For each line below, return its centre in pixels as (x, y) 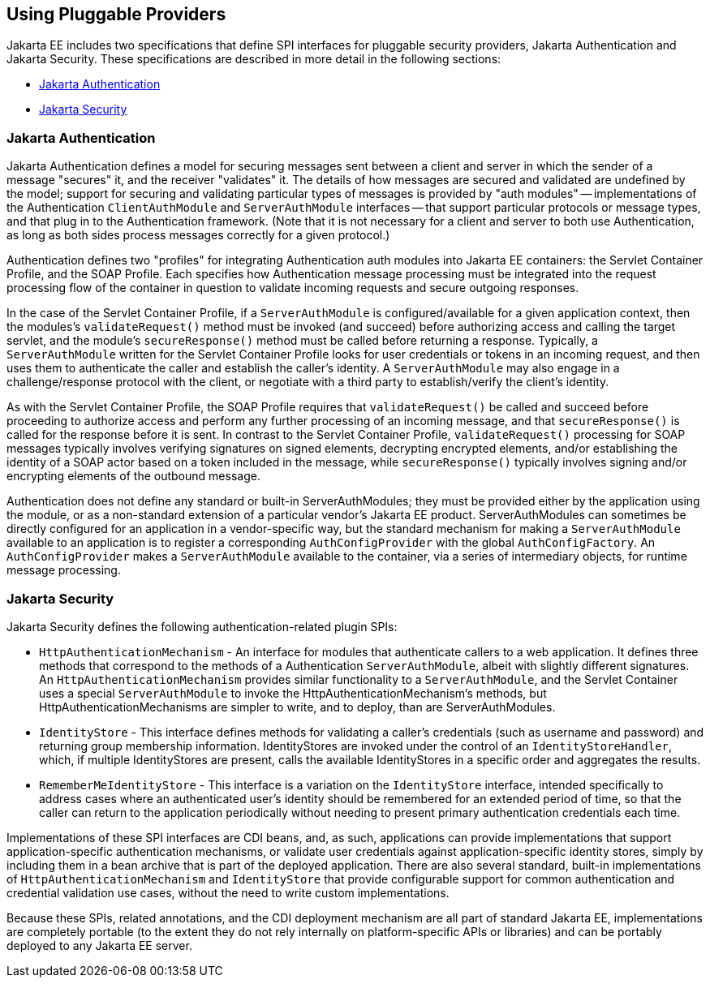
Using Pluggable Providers (116, 14)
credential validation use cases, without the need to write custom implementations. (228, 892)
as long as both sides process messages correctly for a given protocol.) (198, 235)
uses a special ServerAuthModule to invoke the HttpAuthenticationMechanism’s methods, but (293, 693)
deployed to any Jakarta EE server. (99, 945)
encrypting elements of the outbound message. (133, 476)
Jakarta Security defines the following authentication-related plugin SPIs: (202, 626)
